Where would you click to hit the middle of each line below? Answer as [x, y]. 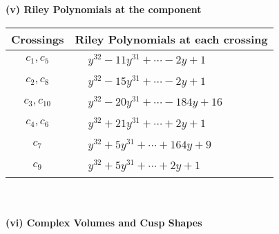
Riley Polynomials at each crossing [171, 39]
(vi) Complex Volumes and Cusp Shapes [104, 222]
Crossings [38, 39]
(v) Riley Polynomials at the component [104, 9]
